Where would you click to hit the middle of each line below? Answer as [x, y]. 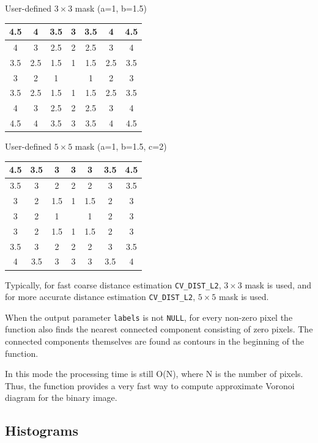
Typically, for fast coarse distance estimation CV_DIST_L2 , [113, 284]
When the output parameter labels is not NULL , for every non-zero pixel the [149, 317]
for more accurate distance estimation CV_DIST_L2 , [100, 297]
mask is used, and [278, 284]
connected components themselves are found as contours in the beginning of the [154, 341]
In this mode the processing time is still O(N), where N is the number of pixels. [154, 374]
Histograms [42, 430]
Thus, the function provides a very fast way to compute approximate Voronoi [150, 385]
